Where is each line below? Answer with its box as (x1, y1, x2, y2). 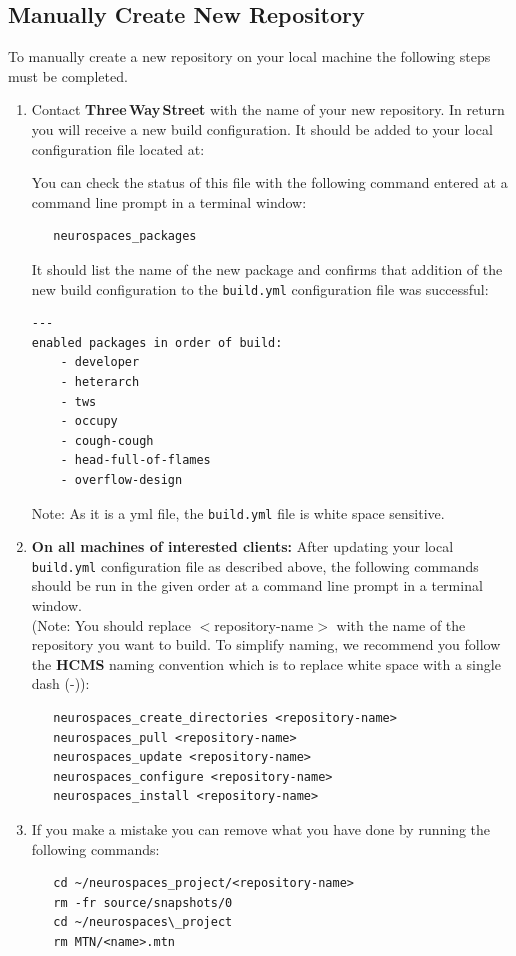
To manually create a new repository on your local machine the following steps (8, 46, 491, 67)
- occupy (60, 414, 118, 429)
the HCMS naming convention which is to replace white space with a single (31, 653, 501, 674)
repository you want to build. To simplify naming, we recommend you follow (31, 634, 501, 655)
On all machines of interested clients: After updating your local (31, 536, 454, 557)
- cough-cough (60, 433, 154, 448)
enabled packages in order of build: (31, 335, 283, 350)
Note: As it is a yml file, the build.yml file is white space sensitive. (31, 502, 445, 523)
